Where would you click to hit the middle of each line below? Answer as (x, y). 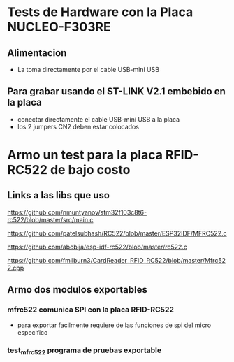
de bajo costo (90, 170)
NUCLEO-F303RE (59, 27)
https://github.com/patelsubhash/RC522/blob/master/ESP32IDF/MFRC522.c (117, 233)
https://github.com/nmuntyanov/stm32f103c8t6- (77, 212)
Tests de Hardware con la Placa (100, 12)
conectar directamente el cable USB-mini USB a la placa (98, 119)
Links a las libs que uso (59, 195)
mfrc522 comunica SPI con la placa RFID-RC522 (91, 310)
